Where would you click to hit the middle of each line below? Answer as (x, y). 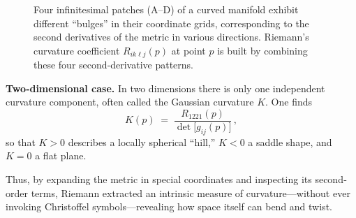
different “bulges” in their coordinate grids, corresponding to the (171, 23)
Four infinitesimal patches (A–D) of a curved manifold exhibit (166, 9)
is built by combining (262, 50)
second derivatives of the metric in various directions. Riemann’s (171, 37)
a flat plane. (61, 155)
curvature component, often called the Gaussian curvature (130, 102)
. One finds (289, 102)
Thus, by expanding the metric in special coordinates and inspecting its (159, 179)
